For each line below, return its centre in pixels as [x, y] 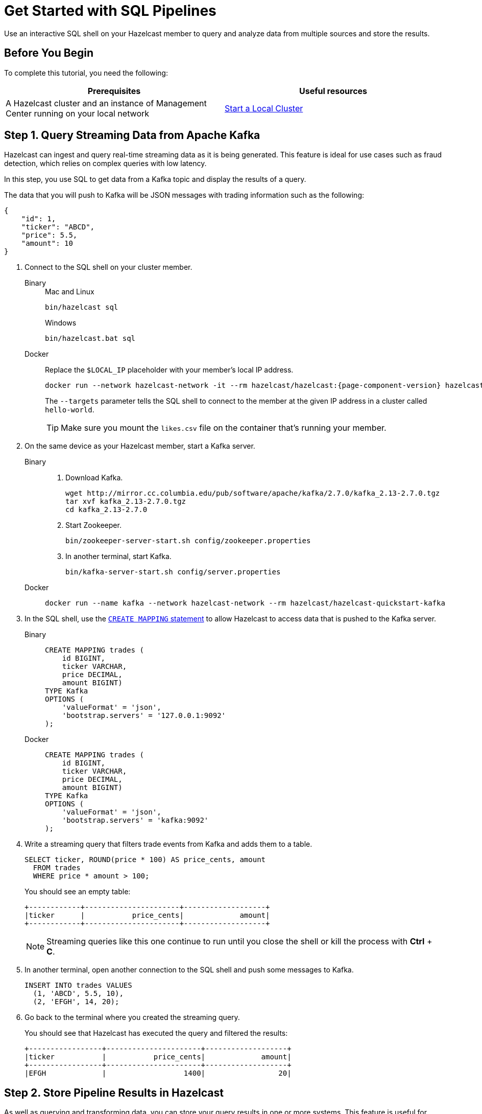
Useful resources [333, 91]
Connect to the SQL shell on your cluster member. [109, 267]
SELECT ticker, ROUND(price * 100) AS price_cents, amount [145, 860]
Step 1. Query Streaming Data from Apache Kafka [132, 135]
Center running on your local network [78, 113]
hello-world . [70, 410]
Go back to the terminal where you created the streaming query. [132, 1017]
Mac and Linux [70, 292]
